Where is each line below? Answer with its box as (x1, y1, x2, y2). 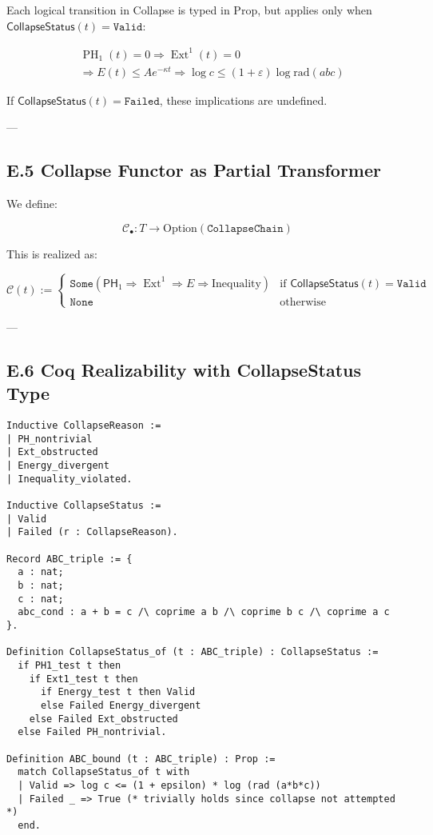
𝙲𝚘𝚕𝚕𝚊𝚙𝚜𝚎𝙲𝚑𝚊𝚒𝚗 (207, 222, 284, 234)
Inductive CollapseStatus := (6, 500, 161, 512)
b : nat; (18, 580, 64, 592)
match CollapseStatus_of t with (18, 766, 190, 778)
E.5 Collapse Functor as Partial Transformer (6, 158, 382, 182)
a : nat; (18, 566, 64, 578)
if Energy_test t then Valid (40, 686, 196, 698)
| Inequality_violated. (6, 473, 133, 485)
